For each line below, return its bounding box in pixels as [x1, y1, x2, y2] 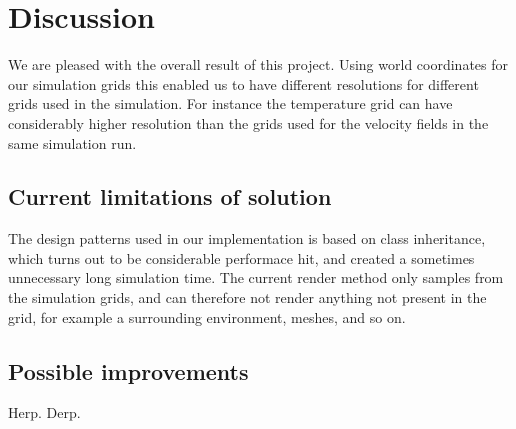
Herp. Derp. [8, 402, 81, 423]
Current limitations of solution [8, 181, 332, 212]
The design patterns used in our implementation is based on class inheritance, [8, 228, 486, 249]
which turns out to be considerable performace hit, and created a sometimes [8, 247, 475, 268]
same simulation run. [8, 132, 137, 153]
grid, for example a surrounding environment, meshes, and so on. [8, 306, 406, 327]
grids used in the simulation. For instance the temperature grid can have [8, 93, 453, 114]
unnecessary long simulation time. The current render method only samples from [8, 267, 504, 288]
